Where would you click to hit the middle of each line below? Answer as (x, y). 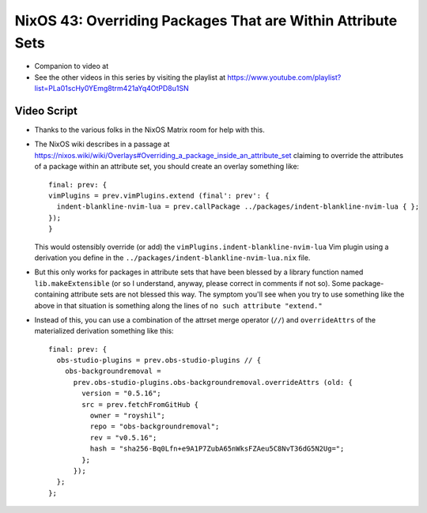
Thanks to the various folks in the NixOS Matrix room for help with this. (149, 130)
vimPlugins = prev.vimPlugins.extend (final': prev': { (159, 195)
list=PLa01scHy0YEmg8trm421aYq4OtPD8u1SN (111, 89)
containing (52, 294)
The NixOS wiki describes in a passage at (102, 144)
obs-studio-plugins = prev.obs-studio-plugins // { (159, 360)
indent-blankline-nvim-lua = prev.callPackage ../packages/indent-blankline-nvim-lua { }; (238, 207)
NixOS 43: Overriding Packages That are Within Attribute (206, 21)
